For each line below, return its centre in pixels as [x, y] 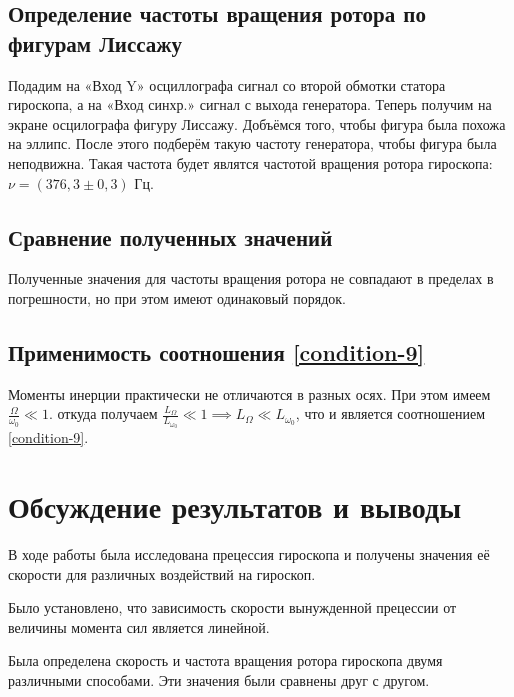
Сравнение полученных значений [170, 236]
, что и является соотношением [390, 413]
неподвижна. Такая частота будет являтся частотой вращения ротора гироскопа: [250, 162]
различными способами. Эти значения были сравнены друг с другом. [219, 679]
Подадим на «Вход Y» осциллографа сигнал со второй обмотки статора [227, 84]
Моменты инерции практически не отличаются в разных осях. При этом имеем [249, 393]
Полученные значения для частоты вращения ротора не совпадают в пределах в [251, 278]
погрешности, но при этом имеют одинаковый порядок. [177, 297]
